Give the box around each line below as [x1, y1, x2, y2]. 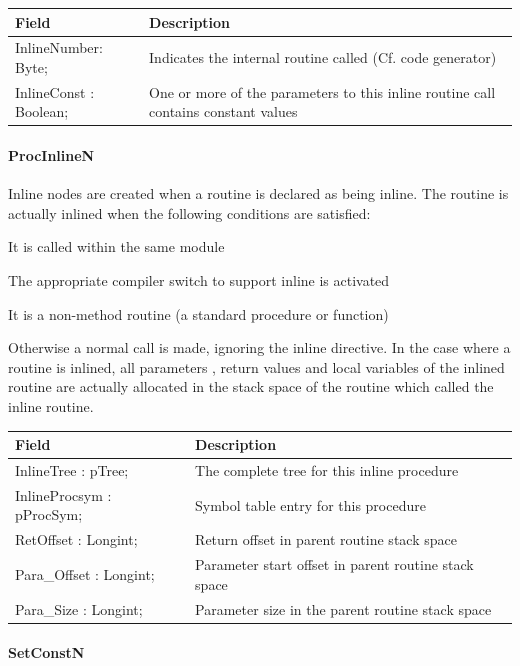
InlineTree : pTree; [15, 459, 129, 480]
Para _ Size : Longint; [15, 598, 143, 619]
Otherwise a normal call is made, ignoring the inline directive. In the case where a [8, 337, 511, 358]
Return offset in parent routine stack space [195, 529, 457, 550]
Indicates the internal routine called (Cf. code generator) [149, 47, 497, 68]
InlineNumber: [15, 37, 103, 58]
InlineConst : [15, 81, 95, 102]
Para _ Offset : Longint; [15, 563, 155, 584]
